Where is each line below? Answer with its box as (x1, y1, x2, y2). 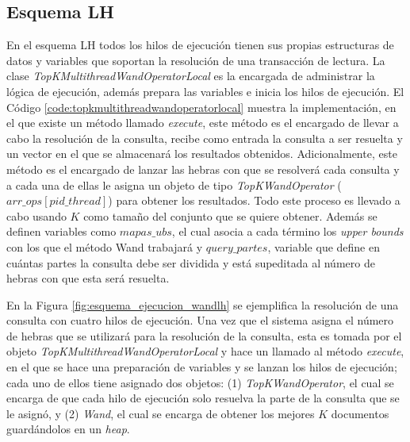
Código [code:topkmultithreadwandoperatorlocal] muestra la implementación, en (6, 98, 397, 115)
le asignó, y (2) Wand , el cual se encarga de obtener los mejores (6, 405, 315, 421)
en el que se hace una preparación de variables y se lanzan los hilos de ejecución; (6, 359, 397, 375)
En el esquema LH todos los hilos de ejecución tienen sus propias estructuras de (6, 37, 394, 53)
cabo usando (6, 207, 67, 224)
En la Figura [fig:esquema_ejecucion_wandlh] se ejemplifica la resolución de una (6, 296, 399, 313)
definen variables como (6, 223, 117, 240)
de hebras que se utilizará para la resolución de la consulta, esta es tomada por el (6, 327, 402, 344)
